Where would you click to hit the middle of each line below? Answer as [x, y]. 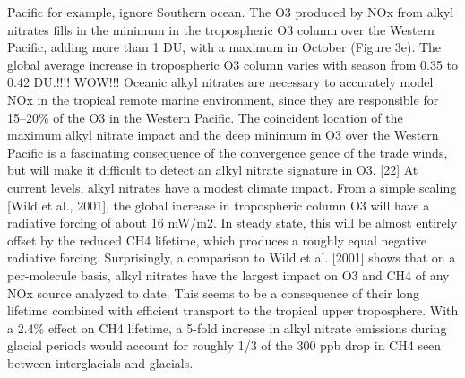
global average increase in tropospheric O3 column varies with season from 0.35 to [233, 64]
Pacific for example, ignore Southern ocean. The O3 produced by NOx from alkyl [231, 12]
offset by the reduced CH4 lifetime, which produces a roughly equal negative [217, 240]
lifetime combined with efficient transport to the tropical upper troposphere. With [233, 310]
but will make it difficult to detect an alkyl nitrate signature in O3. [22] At [213, 170]
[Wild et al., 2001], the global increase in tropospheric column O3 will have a [219, 205]
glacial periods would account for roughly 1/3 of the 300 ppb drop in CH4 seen [224, 345]
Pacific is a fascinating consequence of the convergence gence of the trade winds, [228, 152]
